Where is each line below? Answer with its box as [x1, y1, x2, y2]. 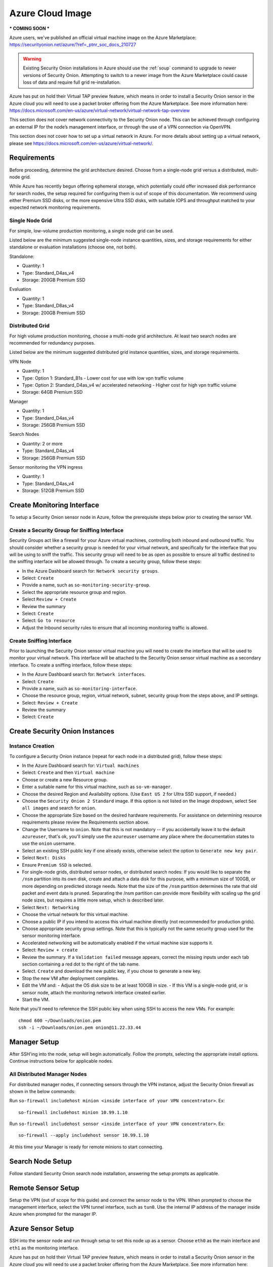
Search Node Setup [9, 1157, 72, 1166]
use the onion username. [22, 840, 76, 846]
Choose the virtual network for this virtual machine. [22, 911, 129, 917]
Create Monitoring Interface [9, 501, 100, 509]
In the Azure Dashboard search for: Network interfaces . [22, 672, 146, 678]
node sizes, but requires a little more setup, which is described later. [22, 897, 164, 903]
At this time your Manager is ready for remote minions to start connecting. [9, 1143, 164, 1150]
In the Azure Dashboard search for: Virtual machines [22, 763, 139, 769]
